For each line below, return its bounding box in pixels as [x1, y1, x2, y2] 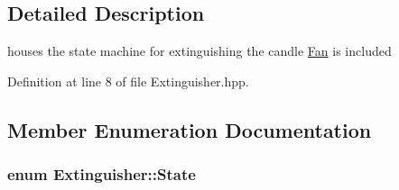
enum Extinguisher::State [7, 163, 196, 185]
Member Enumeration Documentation [7, 115, 372, 143]
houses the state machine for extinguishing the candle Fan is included [7, 41, 392, 60]
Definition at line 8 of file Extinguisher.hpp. [7, 71, 249, 90]
